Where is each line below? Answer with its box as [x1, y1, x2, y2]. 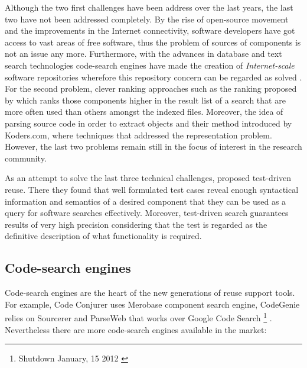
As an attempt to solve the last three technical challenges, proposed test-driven [5, 172, 292, 184]
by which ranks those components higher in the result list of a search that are [5, 93, 286, 106]
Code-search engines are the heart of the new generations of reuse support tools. [5, 286, 295, 299]
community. [5, 151, 47, 164]
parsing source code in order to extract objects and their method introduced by [5, 117, 292, 129]
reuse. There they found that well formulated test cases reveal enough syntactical [5, 183, 299, 195]
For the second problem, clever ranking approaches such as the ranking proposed [5, 82, 297, 95]
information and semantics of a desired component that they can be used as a [5, 195, 286, 207]
